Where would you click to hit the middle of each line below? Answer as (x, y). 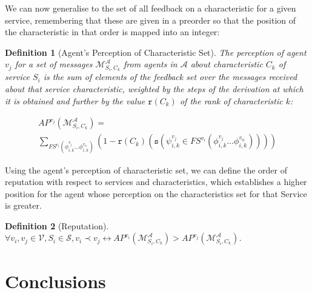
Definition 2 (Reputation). (57, 225)
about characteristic (227, 64)
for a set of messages (54, 64)
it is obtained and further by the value (75, 100)
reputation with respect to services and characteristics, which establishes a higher (156, 182)
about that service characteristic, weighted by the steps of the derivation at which (154, 89)
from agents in (151, 64)
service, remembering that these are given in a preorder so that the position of (151, 20)
